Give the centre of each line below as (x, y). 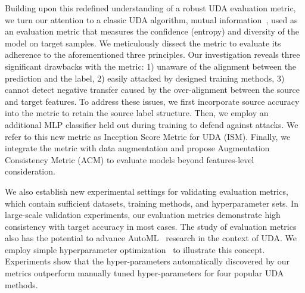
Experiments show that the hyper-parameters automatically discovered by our (147, 261)
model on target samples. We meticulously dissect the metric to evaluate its (143, 43)
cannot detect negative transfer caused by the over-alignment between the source (152, 90)
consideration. (30, 171)
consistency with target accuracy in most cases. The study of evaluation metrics (151, 226)
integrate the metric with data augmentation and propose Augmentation (137, 148)
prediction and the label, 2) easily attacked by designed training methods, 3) (145, 78)
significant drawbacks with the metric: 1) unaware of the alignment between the (151, 66)
